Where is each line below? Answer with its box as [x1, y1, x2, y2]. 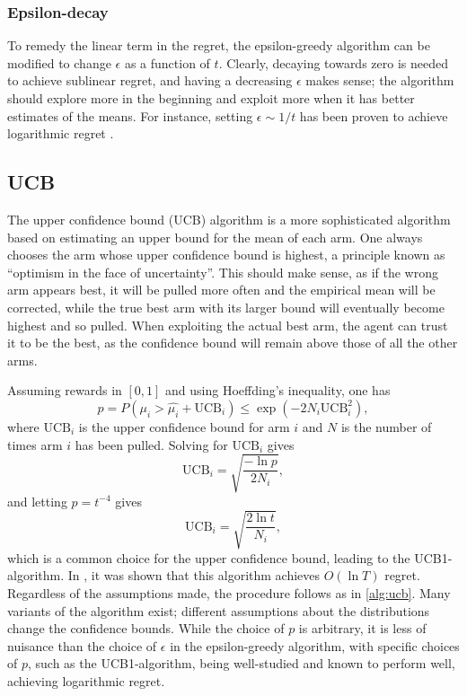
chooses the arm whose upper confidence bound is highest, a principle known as [7, 245, 445, 264]
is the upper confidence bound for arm [78, 417, 290, 436]
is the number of [340, 417, 432, 436]
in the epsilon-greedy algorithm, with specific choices [170, 636, 460, 655]
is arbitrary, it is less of [298, 619, 427, 638]
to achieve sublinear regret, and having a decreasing [7, 71, 293, 90]
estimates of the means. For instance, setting [7, 106, 253, 125]
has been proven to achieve [299, 106, 448, 125]
